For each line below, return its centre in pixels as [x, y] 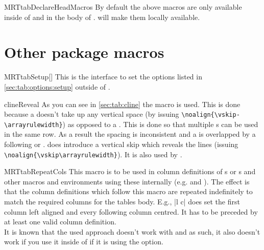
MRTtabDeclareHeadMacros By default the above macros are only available [123, 7]
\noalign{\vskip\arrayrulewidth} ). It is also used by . [93, 154]
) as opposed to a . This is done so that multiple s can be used [160, 124]
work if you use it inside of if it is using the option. [84, 242]
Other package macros [84, 52]
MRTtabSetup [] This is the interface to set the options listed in [103, 77]
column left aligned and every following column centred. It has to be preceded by [131, 211]
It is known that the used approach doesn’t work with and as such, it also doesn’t [132, 231]
